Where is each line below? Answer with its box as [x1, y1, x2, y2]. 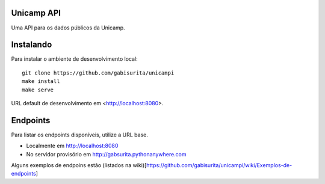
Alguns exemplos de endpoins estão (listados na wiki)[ [11, 162, 147, 169]
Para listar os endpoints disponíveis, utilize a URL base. [11, 131, 149, 138]
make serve [22, 86, 54, 93]
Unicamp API [11, 8, 61, 18]
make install [22, 78, 60, 85]
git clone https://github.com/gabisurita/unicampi [22, 69, 175, 76]
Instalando [11, 40, 52, 50]
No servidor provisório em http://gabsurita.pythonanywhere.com [26, 150, 187, 158]
